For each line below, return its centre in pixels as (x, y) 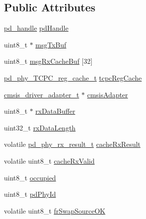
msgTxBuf (51, 44)
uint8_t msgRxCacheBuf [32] (48, 61)
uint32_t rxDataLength (40, 127)
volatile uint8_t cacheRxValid (49, 160)
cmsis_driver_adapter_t (42, 94)
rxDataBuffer (55, 111)
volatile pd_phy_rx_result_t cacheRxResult (72, 144)
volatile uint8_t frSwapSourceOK (55, 210)
